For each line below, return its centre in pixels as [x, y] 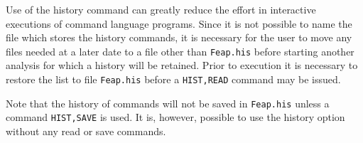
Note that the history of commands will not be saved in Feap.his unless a [168, 103]
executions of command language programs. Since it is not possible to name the [179, 23]
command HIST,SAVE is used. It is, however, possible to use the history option [175, 117]
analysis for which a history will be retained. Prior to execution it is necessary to [182, 65]
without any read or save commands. [86, 131]
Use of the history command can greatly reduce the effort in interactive [161, 9]
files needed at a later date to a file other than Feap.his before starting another [180, 51]
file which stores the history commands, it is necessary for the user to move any [179, 37]
